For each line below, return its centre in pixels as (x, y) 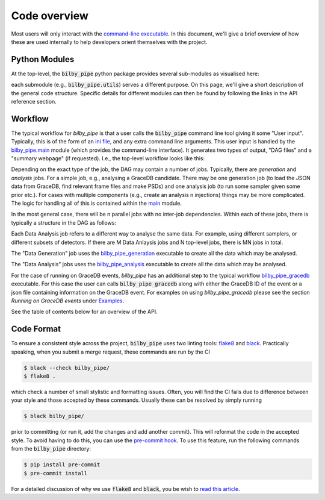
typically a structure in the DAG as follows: (64, 222)
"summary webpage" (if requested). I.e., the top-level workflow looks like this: (108, 158)
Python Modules (43, 59)
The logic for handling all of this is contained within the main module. (97, 203)
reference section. (34, 102)
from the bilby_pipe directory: (51, 449)
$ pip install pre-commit (62, 465)
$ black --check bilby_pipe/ (67, 368)
